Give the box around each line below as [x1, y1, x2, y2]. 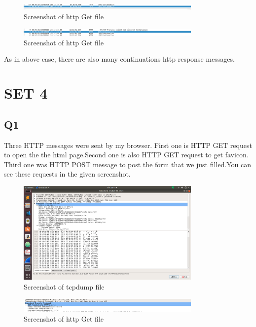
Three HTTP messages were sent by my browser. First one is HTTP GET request [4, 140, 252, 150]
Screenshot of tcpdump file [24, 281, 105, 291]
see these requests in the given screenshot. [4, 169, 131, 179]
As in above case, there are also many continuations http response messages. [4, 54, 235, 64]
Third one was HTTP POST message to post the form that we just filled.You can [4, 159, 251, 169]
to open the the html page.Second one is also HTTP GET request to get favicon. [4, 149, 249, 160]
